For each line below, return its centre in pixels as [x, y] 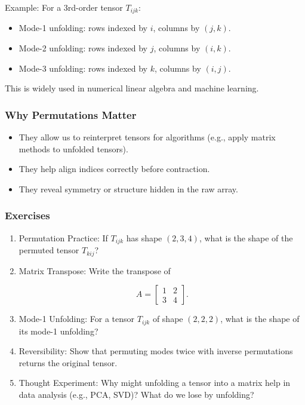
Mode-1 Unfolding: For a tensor [77, 319]
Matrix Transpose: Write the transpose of [95, 270]
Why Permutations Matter [71, 114]
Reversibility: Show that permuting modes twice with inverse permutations [156, 351]
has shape [144, 237]
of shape [168, 319]
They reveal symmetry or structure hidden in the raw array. [128, 188]
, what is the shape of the [246, 237]
